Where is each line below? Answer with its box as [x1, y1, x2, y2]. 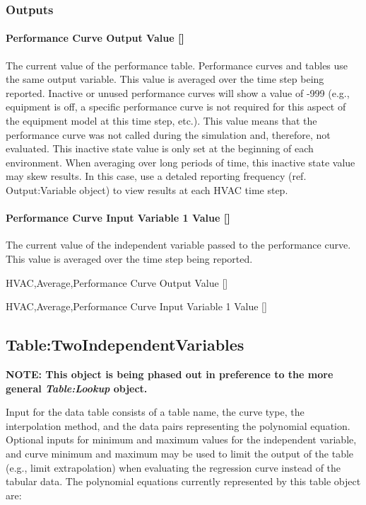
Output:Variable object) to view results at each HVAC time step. [6, 182, 288, 197]
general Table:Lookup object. [6, 380, 148, 395]
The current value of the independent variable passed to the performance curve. [6, 237, 351, 252]
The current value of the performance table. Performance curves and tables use [6, 57, 348, 72]
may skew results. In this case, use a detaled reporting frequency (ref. [6, 169, 307, 183]
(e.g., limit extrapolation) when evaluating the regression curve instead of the [6, 460, 341, 475]
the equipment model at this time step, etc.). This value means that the [6, 113, 317, 128]
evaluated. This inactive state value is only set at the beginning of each [6, 141, 314, 156]
